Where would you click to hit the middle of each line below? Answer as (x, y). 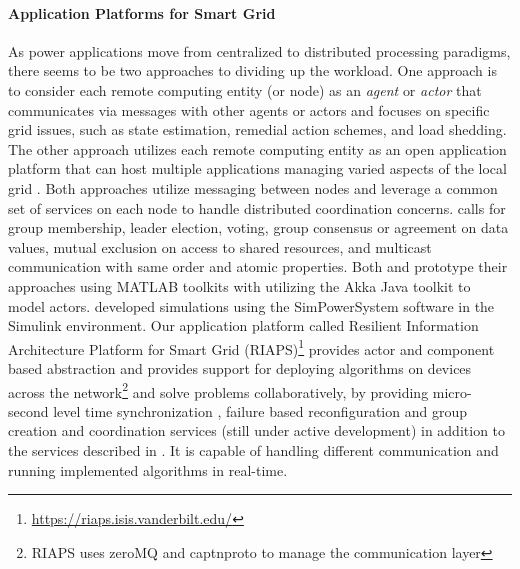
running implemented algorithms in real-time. (148, 469)
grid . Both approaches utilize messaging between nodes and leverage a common (253, 187)
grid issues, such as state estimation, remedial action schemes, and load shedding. (257, 129)
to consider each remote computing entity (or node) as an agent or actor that (245, 89)
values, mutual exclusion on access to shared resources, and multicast (220, 246)
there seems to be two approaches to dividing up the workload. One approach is (252, 70)
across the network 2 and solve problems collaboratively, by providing (218, 390)
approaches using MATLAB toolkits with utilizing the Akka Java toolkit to (239, 285)
